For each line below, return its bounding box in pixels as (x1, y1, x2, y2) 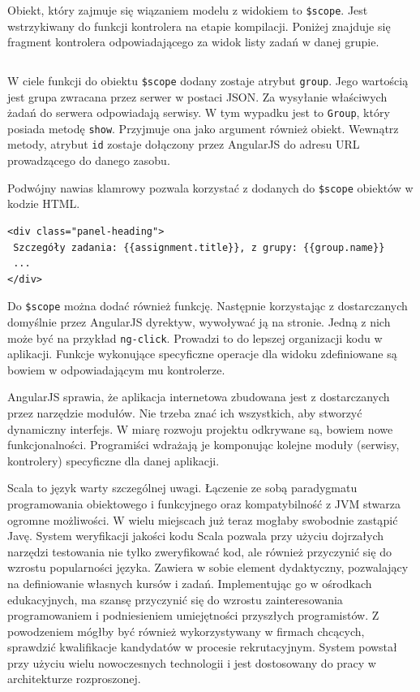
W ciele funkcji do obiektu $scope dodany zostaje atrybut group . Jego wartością (7, 71, 409, 89)
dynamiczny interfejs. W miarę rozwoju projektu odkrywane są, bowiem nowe (7, 420, 393, 437)
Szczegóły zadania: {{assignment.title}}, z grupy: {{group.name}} (13, 241, 385, 253)
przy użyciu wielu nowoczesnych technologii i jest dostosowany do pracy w (7, 654, 376, 671)
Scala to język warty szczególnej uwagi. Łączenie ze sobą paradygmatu (7, 479, 358, 496)
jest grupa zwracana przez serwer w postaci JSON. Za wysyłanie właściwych (7, 88, 388, 105)
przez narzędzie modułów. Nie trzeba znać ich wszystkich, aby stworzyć (7, 404, 362, 421)
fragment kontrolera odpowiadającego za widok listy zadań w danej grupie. (7, 33, 379, 50)
